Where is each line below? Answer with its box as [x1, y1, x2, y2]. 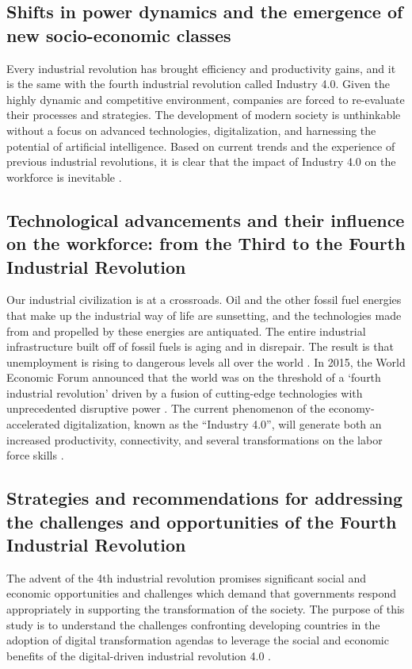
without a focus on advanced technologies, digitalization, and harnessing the [6, 121, 376, 138]
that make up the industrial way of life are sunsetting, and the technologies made [6, 306, 402, 323]
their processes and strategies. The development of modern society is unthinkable [6, 106, 401, 123]
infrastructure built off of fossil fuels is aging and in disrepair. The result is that [6, 338, 394, 355]
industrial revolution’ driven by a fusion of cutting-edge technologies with [6, 384, 363, 401]
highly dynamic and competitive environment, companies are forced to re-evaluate [6, 90, 405, 107]
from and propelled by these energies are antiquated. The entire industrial [6, 322, 366, 339]
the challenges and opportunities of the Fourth [6, 509, 397, 533]
